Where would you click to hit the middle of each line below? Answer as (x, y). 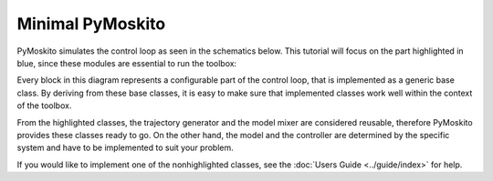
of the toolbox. (44, 106)
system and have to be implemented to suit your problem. (126, 148)
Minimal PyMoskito (91, 24)
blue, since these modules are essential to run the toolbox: (127, 63)
